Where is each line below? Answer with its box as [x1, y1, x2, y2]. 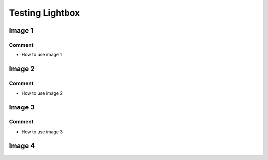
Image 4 [9, 142, 35, 150]
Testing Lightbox [9, 7, 80, 18]
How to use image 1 [21, 52, 62, 58]
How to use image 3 [21, 129, 63, 135]
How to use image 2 [21, 90, 63, 96]
